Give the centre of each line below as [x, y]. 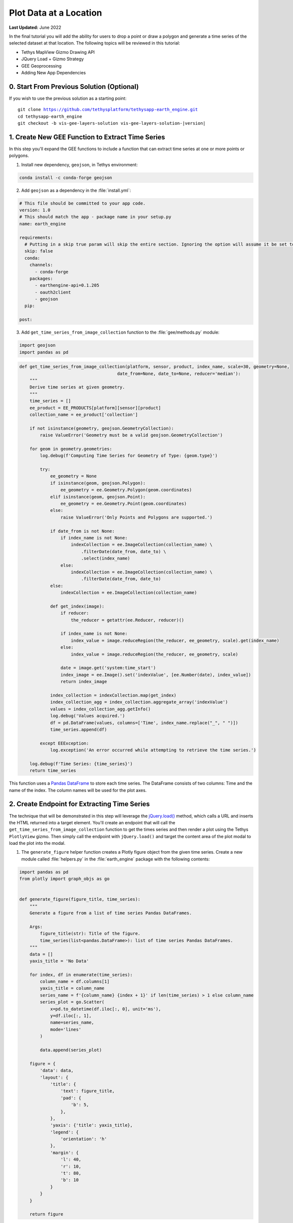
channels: [41, 265]
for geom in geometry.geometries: [71, 449]
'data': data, [57, 1071]
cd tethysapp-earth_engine [50, 116]
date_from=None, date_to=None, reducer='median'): [179, 374]
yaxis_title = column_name [72, 988]
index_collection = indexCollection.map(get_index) [113, 695]
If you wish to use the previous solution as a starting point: [68, 98]
